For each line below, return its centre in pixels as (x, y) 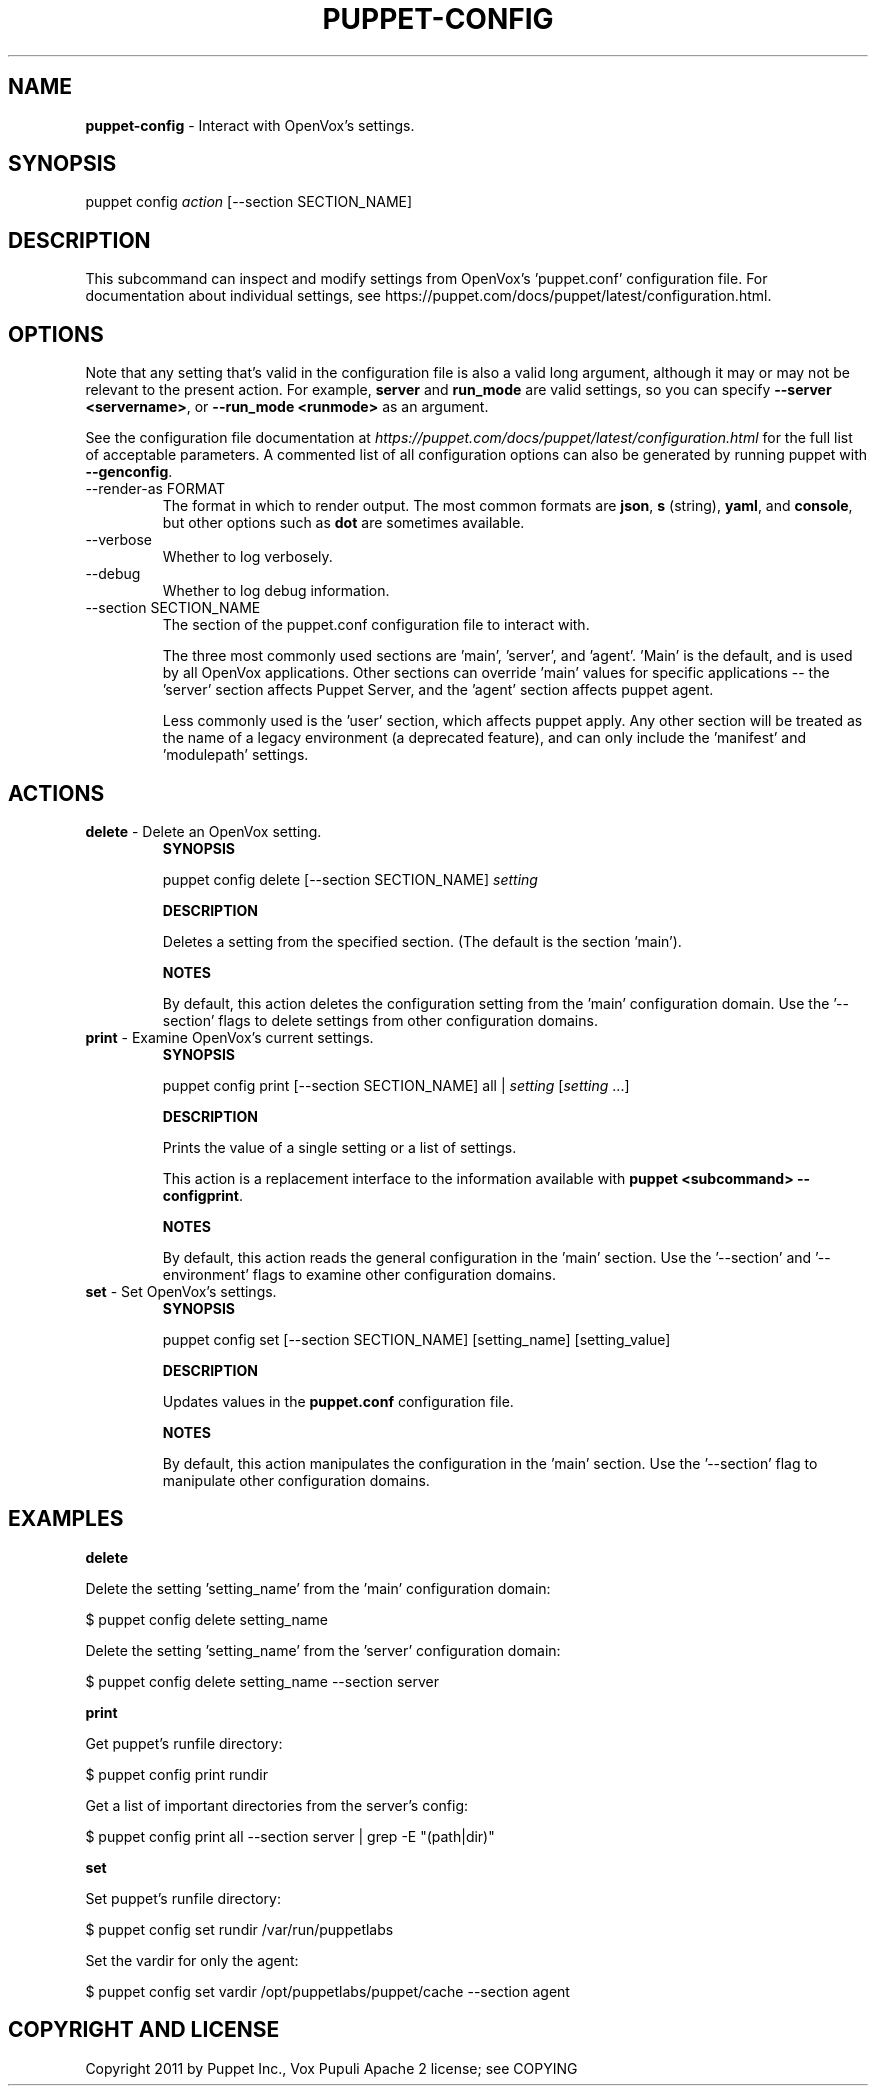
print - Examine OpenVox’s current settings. (229, 1037)
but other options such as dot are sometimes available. (343, 523)
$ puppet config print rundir (176, 1774)
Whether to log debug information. (276, 591)
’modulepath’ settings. (235, 755)
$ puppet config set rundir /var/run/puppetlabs (239, 1929)
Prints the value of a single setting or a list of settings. (339, 1147)
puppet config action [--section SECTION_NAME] (249, 202)
